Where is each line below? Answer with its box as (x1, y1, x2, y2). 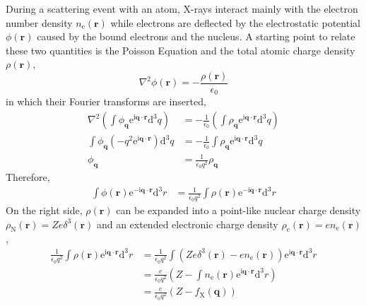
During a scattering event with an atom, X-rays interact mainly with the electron (6, 1, 358, 16)
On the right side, (6, 202, 83, 217)
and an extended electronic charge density (96, 216, 278, 231)
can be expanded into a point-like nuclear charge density (116, 202, 361, 217)
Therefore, (6, 170, 50, 184)
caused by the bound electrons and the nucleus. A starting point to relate (37, 29, 355, 44)
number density (6, 15, 73, 30)
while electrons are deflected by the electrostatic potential (110, 15, 360, 30)
